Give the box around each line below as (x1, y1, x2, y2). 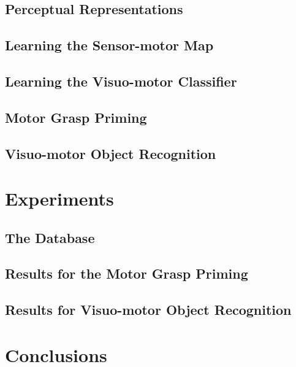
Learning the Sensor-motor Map (5, 36, 214, 55)
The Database (5, 228, 95, 247)
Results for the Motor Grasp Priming (5, 264, 248, 283)
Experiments (5, 186, 114, 211)
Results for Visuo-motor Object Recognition (5, 300, 292, 319)
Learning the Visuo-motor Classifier (5, 71, 237, 90)
